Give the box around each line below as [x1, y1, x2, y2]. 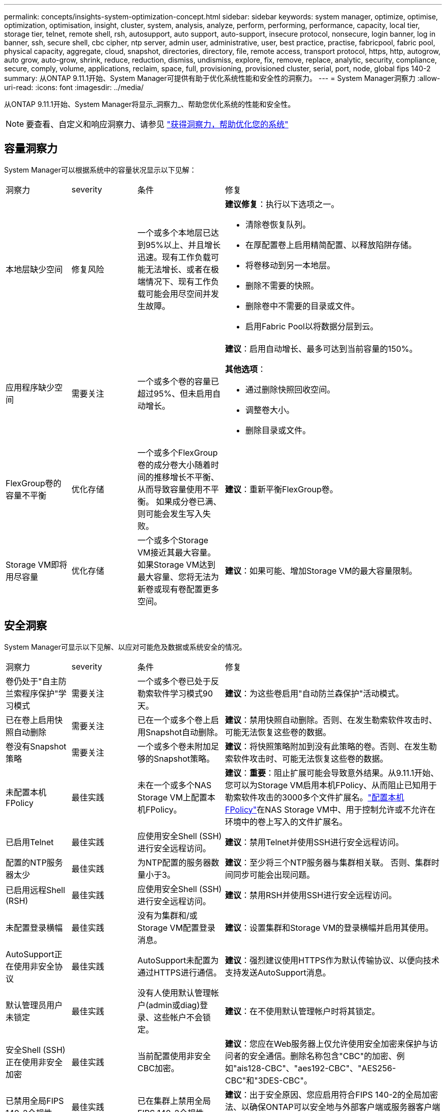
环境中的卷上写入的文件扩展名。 [225, 816, 348, 827]
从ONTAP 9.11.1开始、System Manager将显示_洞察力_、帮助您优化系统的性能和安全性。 [4, 100, 295, 108]
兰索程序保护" [6, 688, 59, 699]
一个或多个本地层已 [137, 227, 211, 238]
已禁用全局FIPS [6, 1095, 64, 1106]
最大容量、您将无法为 [137, 571, 219, 582]
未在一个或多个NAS [137, 780, 212, 790]
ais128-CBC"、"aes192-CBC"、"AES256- [237, 1063, 396, 1073]
